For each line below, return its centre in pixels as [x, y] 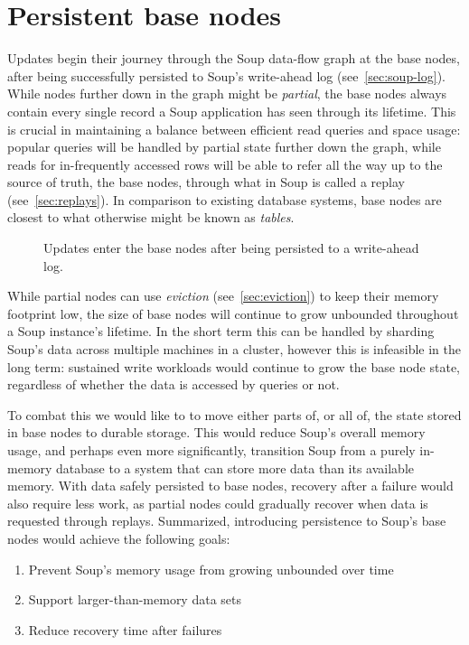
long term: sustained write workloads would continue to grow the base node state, [234, 366]
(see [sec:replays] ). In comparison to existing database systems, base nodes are [225, 199]
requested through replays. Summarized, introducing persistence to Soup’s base [227, 521]
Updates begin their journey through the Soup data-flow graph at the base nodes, [234, 58]
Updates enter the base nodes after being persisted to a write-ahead [231, 248]
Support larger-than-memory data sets [135, 599]
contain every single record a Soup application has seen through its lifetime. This [232, 111]
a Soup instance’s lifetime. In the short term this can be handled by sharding [221, 331]
